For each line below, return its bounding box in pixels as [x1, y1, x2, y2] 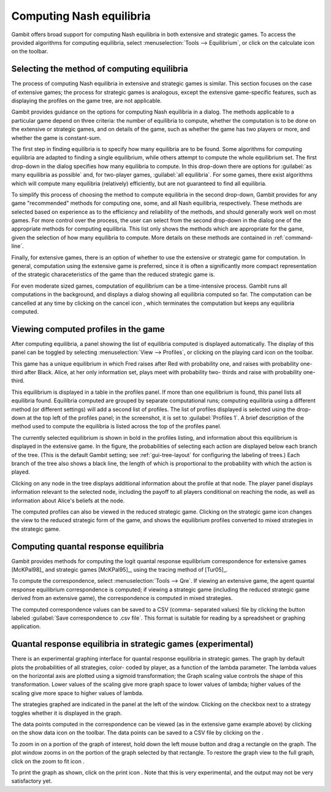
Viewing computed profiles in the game [11, 324, 165, 334]
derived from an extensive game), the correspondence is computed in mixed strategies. [11, 594, 233, 602]
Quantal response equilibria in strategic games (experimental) [11, 639, 254, 650]
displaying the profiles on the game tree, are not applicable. [11, 97, 162, 104]
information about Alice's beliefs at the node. [11, 497, 125, 504]
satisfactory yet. [11, 777, 52, 785]
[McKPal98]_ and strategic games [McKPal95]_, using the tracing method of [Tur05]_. [11, 566, 228, 574]
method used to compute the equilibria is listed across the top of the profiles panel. [11, 423, 222, 430]
